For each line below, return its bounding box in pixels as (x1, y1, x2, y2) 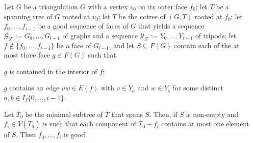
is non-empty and (186, 109, 239, 119)
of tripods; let (195, 30, 237, 40)
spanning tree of (4, 11, 52, 21)
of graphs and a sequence (62, 30, 138, 40)
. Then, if (149, 109, 177, 119)
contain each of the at (174, 40, 240, 50)
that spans (111, 109, 143, 119)
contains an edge (9, 83, 59, 93)
